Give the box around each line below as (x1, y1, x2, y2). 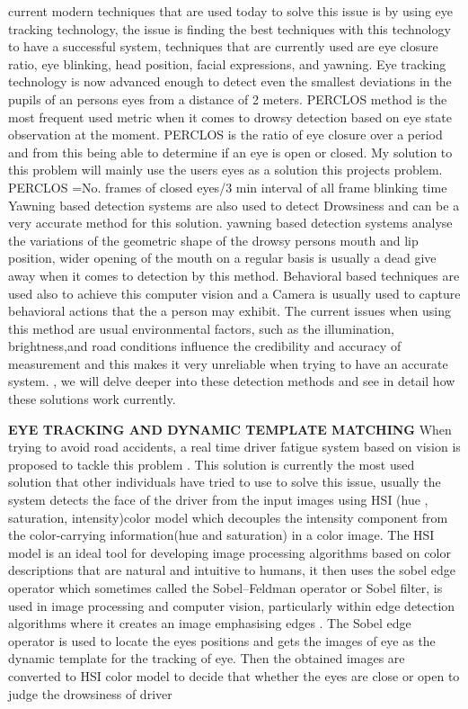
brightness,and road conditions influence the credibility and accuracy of (8, 337, 402, 355)
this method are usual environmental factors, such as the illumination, (8, 319, 394, 337)
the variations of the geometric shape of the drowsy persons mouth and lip (8, 230, 419, 249)
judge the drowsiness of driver (8, 684, 172, 703)
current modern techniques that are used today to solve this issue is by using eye (8, 2, 454, 20)
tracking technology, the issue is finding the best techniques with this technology (8, 19, 451, 38)
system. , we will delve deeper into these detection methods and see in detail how (8, 372, 455, 390)
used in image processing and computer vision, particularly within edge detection (8, 596, 455, 615)
